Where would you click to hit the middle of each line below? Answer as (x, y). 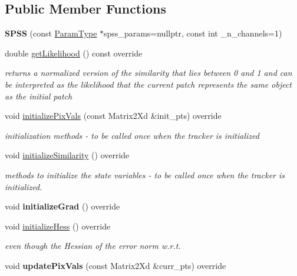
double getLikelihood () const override (74, 53)
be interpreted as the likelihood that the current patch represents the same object (148, 84)
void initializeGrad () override (62, 206)
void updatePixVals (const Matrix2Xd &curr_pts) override (115, 265)
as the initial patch (39, 96)
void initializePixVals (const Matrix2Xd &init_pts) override (113, 116)
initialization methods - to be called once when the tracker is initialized (132, 135)
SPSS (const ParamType (51, 33)
